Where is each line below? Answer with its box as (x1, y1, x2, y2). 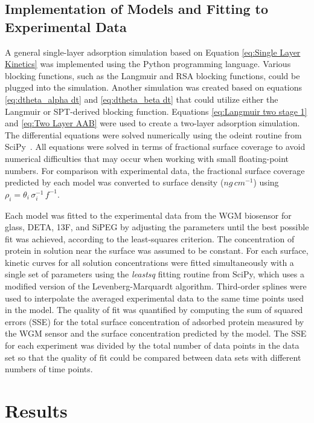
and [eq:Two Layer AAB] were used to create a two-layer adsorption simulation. (5, 117, 300, 129)
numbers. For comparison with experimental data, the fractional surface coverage (5, 164, 305, 176)
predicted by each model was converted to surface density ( (5, 176, 224, 189)
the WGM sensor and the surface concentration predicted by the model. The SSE (5, 327, 307, 340)
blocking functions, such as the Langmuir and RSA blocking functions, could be (5, 69, 300, 82)
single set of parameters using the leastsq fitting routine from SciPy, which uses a (5, 268, 305, 280)
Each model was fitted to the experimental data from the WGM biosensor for (5, 208, 292, 221)
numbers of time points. (5, 363, 93, 375)
